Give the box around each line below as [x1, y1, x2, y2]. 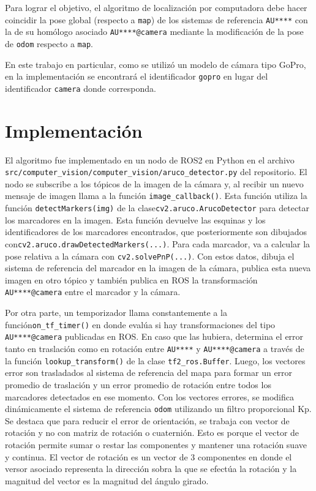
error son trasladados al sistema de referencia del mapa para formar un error [5, 366, 293, 379]
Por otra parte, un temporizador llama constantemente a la [5, 306, 227, 319]
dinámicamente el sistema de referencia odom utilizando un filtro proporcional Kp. [5, 402, 312, 415]
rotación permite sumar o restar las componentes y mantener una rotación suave [5, 438, 307, 451]
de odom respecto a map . [5, 37, 93, 50]
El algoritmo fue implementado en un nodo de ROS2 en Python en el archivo [5, 153, 295, 166]
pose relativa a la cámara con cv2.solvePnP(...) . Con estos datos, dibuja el [5, 249, 295, 262]
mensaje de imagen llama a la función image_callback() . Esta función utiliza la [5, 189, 307, 202]
